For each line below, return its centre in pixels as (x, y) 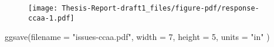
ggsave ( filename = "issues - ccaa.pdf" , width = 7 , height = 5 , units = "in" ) (137, 37)
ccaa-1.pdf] (51, 18)
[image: (43, 8)
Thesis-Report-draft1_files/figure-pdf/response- (160, 8)
